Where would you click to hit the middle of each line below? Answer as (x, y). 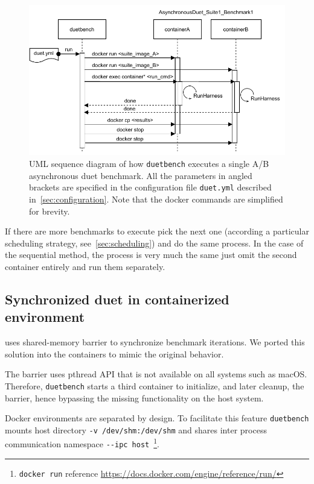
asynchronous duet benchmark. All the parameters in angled (141, 175)
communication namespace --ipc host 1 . (82, 443)
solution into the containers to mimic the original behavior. (114, 354)
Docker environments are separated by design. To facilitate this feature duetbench (157, 418)
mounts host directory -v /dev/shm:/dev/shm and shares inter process (136, 429)
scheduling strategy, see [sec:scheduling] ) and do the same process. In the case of (154, 243)
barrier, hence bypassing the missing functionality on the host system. (134, 398)
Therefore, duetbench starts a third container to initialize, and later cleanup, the (155, 385)
